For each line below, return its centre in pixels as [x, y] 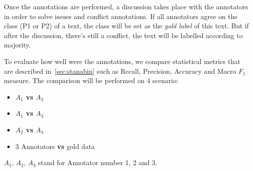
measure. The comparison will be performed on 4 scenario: [91, 80]
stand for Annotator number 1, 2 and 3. [98, 162]
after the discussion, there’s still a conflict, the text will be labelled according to [123, 35]
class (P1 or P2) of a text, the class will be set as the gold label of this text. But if [126, 26]
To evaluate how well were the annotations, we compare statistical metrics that [122, 61]
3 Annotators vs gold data [55, 146]
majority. [17, 45]
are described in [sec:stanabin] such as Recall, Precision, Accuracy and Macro [120, 71]
